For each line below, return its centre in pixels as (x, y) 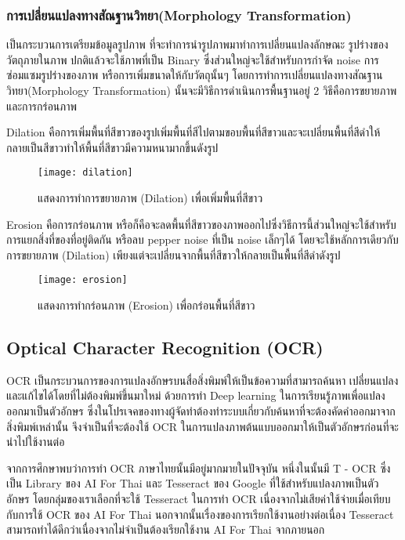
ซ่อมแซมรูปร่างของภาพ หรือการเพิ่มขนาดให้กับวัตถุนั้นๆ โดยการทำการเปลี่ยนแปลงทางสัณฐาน (195, 75)
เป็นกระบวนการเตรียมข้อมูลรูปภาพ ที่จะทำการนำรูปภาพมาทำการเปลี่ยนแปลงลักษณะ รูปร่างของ (197, 44)
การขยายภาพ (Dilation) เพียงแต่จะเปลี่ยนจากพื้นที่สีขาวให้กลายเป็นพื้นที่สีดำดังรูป (174, 254)
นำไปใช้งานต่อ (36, 442)
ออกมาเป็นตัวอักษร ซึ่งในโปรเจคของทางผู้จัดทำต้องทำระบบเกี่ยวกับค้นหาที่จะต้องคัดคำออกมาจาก (201, 411)
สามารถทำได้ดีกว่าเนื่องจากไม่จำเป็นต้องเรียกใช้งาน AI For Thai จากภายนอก (166, 529)
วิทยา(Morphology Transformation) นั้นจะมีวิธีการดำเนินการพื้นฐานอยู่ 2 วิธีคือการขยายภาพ (202, 90)
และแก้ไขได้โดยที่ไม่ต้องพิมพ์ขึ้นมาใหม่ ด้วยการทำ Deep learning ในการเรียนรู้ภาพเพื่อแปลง (196, 395)
